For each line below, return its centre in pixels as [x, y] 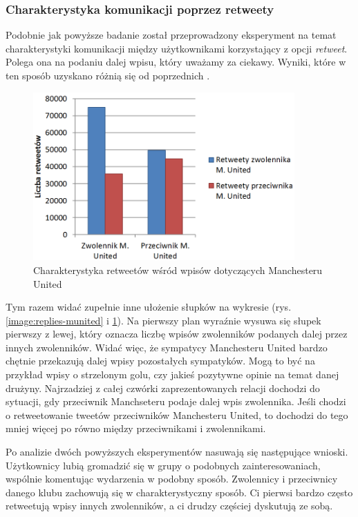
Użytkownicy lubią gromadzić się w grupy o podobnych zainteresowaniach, [163, 465]
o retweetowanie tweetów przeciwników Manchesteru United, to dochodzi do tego [177, 414]
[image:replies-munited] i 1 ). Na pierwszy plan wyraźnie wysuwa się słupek [163, 320]
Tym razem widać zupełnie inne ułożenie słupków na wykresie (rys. [149, 307]
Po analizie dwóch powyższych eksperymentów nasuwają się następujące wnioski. [177, 452]
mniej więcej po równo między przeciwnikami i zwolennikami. [136, 428]
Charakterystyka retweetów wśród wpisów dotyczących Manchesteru [178, 270]
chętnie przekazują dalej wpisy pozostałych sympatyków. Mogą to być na [160, 361]
